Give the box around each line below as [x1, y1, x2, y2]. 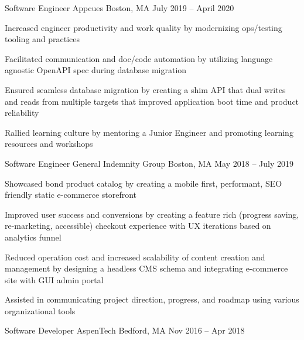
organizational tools [5, 304, 76, 317]
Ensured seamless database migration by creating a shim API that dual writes [5, 83, 286, 95]
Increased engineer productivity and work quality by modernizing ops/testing [5, 21, 282, 33]
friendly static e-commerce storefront [5, 188, 137, 201]
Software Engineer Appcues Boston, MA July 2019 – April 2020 [5, 2, 234, 13]
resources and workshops [5, 138, 93, 150]
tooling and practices [5, 33, 80, 45]
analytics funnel [5, 231, 62, 243]
